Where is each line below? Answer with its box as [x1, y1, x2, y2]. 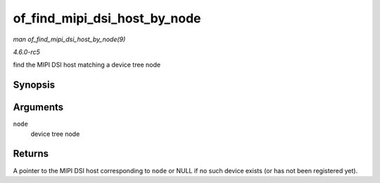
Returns [13, 148, 49, 160]
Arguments [13, 102, 64, 114]
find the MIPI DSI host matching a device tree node [13, 60, 161, 69]
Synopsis [13, 79, 56, 91]
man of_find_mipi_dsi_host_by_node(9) [13, 35, 126, 43]
